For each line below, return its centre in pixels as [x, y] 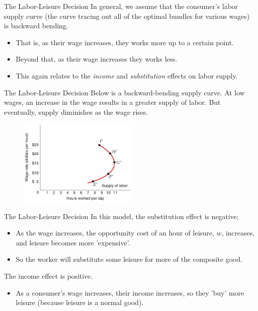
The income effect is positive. [48, 275]
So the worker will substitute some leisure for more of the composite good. [129, 259]
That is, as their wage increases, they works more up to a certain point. [125, 42]
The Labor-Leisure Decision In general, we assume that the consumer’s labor [121, 6]
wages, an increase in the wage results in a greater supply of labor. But [112, 102]
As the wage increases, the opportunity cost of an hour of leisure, [115, 233]
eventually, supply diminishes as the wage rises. [76, 112]
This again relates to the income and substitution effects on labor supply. [127, 75]
